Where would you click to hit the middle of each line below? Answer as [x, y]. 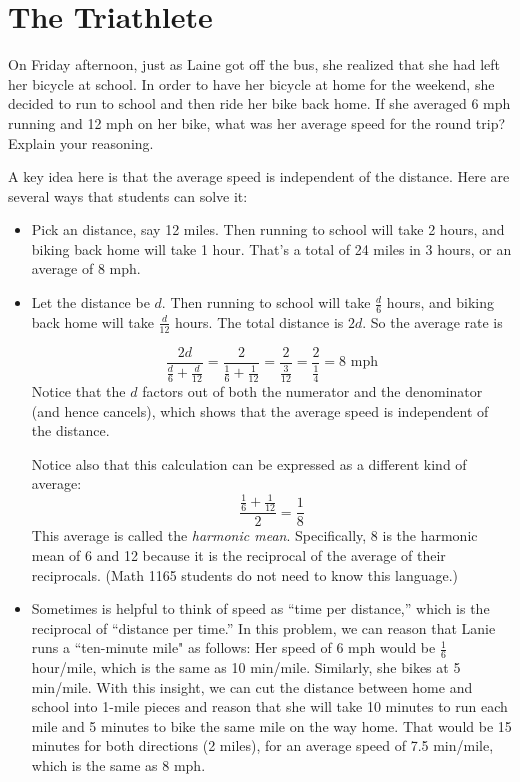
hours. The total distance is [259, 321]
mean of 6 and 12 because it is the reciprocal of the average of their [238, 554]
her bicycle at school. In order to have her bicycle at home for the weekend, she [251, 83]
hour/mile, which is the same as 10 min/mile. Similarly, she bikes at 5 [246, 667]
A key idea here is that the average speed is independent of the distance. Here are [259, 176]
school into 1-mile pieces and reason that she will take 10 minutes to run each [269, 706]
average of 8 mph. [86, 268]
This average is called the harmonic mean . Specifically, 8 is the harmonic [254, 535]
